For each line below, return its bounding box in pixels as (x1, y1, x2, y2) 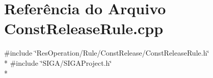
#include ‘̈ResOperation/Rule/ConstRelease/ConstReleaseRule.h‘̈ (4, 47, 209, 58)
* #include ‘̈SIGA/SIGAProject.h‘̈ (4, 57, 112, 68)
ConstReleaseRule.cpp (4, 18, 164, 39)
